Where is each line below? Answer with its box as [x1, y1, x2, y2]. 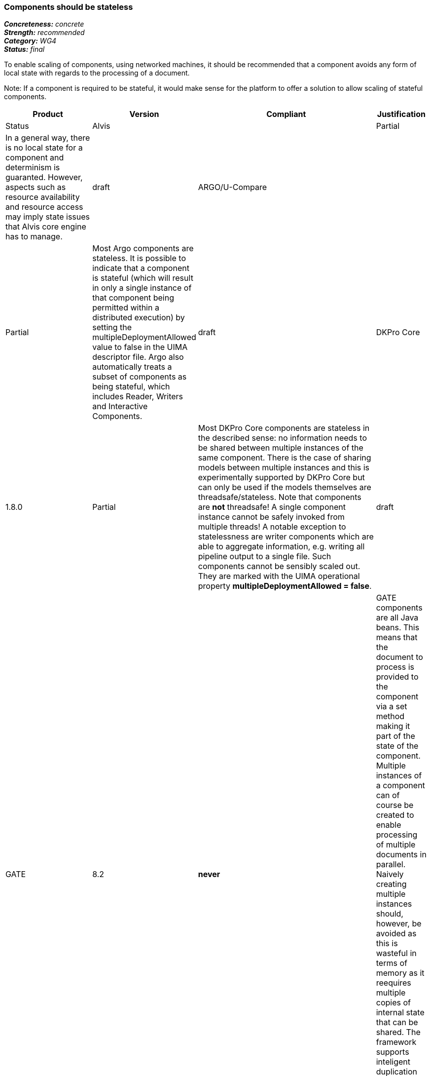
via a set [376, 701, 407, 712]
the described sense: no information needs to [198, 433, 367, 443]
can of [376, 790, 400, 801]
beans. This [376, 622, 420, 633]
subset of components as [92, 372, 187, 382]
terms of [376, 958, 407, 968]
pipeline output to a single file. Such [198, 551, 331, 562]
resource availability [5, 192, 80, 202]
